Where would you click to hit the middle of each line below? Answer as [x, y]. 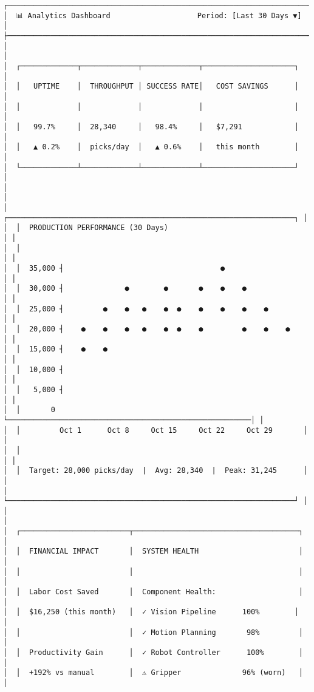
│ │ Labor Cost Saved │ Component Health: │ [153, 592]
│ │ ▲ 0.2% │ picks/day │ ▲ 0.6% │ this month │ [151, 147]
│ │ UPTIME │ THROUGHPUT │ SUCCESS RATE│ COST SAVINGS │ [151, 86]
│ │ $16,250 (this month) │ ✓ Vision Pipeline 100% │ [151, 612]
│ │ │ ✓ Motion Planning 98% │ [153, 632]
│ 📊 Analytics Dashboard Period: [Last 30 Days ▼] [152, 15]
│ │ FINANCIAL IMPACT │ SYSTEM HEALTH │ [153, 551]
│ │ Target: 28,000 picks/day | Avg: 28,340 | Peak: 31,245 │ [155, 471]
